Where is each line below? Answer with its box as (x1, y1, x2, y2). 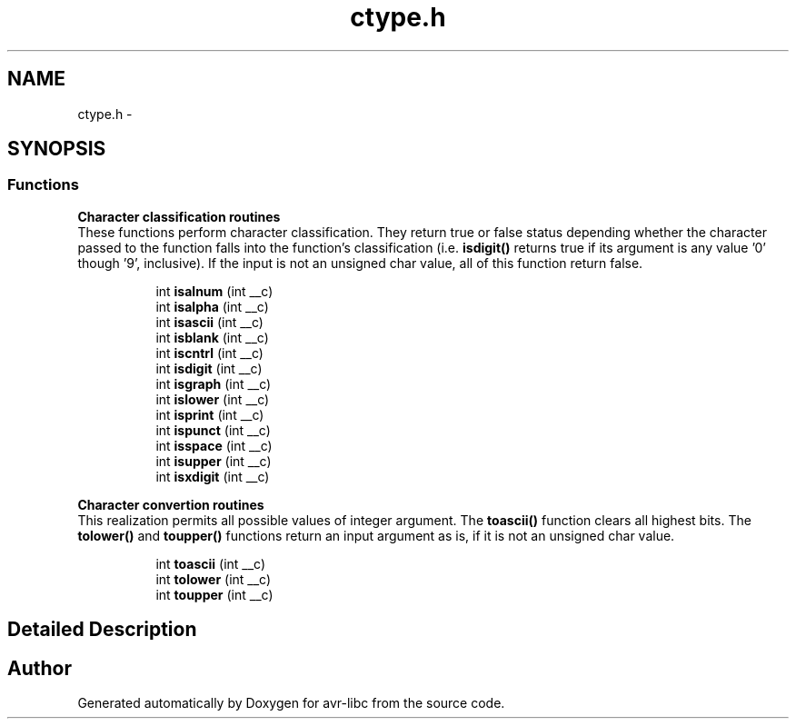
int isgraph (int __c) (155, 375, 272, 392)
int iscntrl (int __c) (155, 344, 264, 361)
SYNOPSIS (7, 137, 106, 161)
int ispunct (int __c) (155, 422, 271, 438)
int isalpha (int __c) (155, 298, 269, 314)
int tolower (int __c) (155, 571, 272, 587)
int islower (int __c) (155, 391, 270, 407)
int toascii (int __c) (155, 555, 266, 572)
